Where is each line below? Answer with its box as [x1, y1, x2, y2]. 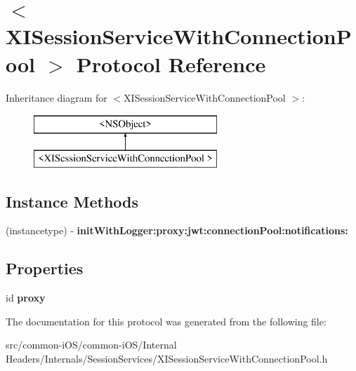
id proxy [6, 290, 46, 305]
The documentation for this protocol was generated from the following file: [6, 313, 327, 328]
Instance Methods [6, 190, 138, 212]
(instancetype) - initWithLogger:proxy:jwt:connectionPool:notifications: [6, 223, 348, 238]
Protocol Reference [76, 49, 266, 78]
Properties [6, 257, 84, 279]
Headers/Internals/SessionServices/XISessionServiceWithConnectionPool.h [6, 351, 328, 366]
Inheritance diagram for [6, 90, 107, 104]
